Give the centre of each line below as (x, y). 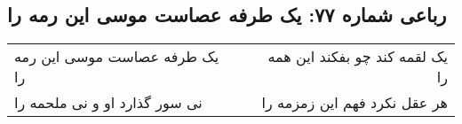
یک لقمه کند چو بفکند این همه (358, 57)
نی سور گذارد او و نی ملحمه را (108, 103)
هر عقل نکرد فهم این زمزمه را (354, 103)
